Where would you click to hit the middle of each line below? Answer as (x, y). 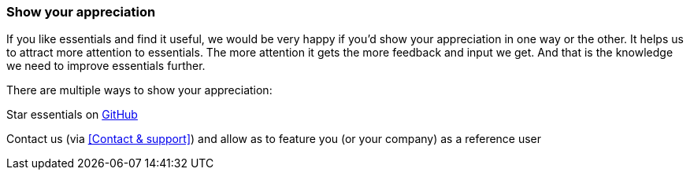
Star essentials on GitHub (72, 115)
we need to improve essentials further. (106, 66)
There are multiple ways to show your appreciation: (139, 90)
